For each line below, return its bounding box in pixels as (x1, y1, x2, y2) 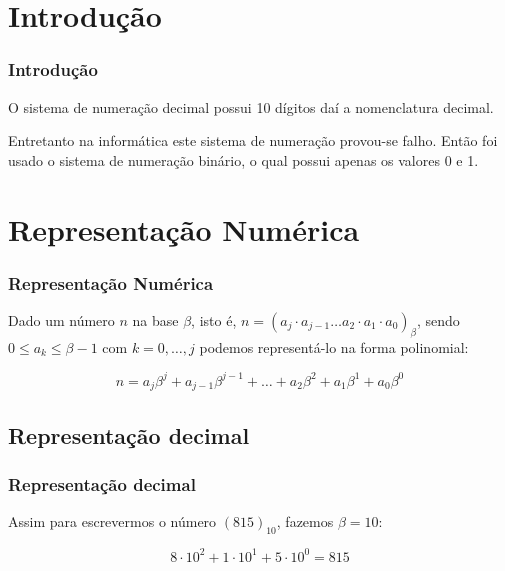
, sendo (416, 309, 460, 330)
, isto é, (191, 309, 237, 330)
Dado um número (8, 309, 115, 330)
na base (132, 309, 179, 330)
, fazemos (276, 511, 334, 532)
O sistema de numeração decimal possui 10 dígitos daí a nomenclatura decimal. (8, 96, 494, 117)
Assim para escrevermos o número (8, 511, 217, 532)
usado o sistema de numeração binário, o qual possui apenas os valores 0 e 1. (8, 149, 479, 170)
